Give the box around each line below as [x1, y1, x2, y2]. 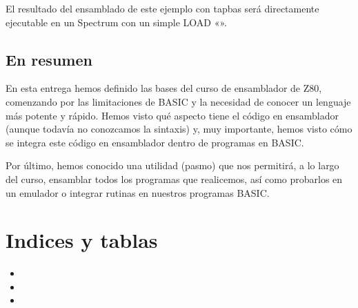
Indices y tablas [6, 226, 158, 254]
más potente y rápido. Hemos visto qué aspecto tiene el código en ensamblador [6, 108, 339, 122]
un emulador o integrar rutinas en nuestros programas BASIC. [6, 185, 270, 200]
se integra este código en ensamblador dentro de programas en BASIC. [6, 135, 304, 149]
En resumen [6, 48, 92, 70]
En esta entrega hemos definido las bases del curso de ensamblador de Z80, [6, 81, 322, 95]
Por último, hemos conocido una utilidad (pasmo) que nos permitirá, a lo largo [6, 158, 339, 173]
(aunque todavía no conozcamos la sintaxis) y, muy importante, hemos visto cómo [6, 122, 352, 136]
